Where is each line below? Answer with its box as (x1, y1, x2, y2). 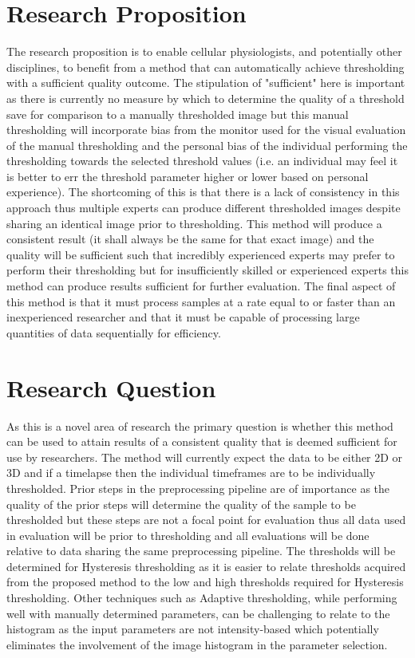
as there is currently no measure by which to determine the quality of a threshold (6, 89, 405, 106)
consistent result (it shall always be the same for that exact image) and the (6, 230, 374, 247)
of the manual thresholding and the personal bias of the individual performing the (6, 136, 408, 153)
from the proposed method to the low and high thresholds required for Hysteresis (6, 573, 404, 590)
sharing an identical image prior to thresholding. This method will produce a (6, 215, 382, 231)
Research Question (6, 371, 216, 404)
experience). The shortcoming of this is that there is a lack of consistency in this (6, 183, 400, 200)
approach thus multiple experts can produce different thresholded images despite (6, 199, 401, 216)
